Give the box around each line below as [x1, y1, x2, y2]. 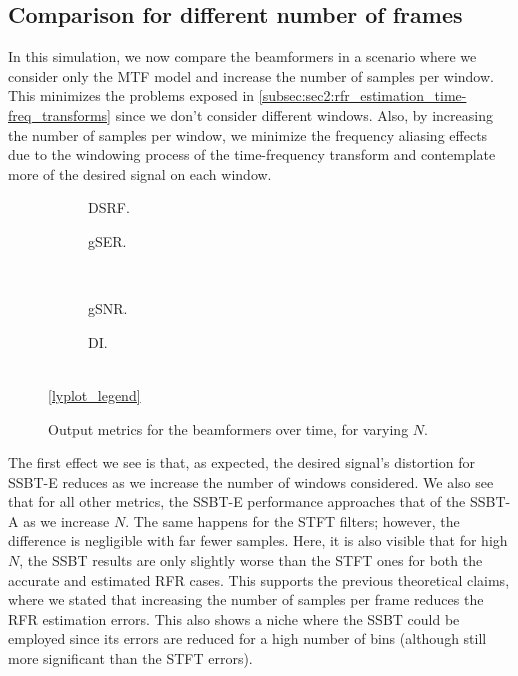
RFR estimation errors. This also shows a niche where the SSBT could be [8, 608, 460, 629]
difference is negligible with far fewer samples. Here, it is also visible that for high [8, 530, 508, 551]
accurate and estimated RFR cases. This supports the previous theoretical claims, [8, 569, 510, 590]
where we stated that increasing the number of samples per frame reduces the [8, 589, 484, 610]
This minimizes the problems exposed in [8, 85, 255, 106]
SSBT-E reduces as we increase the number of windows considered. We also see [8, 471, 494, 492]
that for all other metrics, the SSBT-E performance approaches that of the [8, 491, 466, 512]
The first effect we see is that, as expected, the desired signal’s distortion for [8, 452, 475, 473]
